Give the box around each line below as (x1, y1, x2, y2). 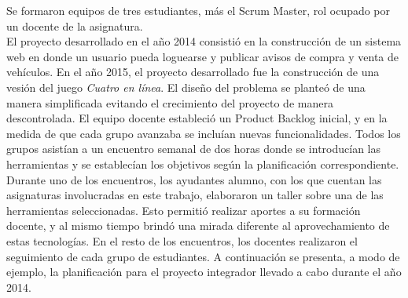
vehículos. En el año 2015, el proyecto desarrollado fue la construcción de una (6, 64, 380, 80)
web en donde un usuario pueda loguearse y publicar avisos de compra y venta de (6, 48, 399, 64)
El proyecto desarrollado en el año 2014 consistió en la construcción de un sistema (6, 33, 402, 49)
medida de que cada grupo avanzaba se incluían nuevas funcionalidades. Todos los (6, 125, 401, 141)
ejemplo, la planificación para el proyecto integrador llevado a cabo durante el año (6, 263, 402, 280)
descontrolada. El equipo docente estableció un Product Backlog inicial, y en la (6, 110, 388, 126)
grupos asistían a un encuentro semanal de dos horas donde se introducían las (6, 140, 380, 157)
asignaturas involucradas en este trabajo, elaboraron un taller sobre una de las (6, 187, 384, 203)
